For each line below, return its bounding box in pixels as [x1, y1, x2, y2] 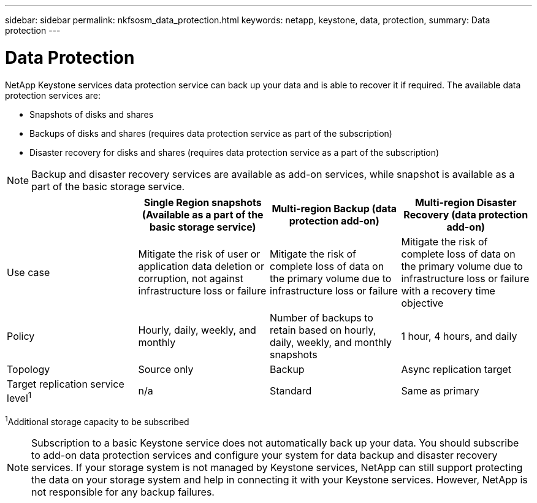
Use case [7, 266, 50, 278]
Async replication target [401, 363, 512, 375]
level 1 [7, 390, 32, 404]
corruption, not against [138, 272, 243, 285]
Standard [270, 385, 312, 397]
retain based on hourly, [270, 323, 376, 336]
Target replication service [7, 377, 124, 390]
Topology [7, 363, 50, 375]
